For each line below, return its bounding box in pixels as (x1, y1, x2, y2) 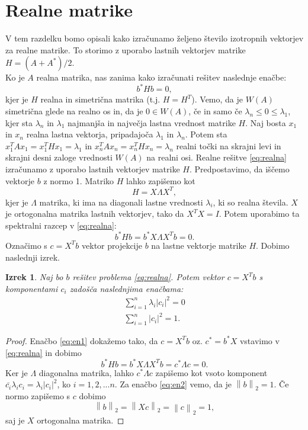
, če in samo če (188, 105, 242, 117)
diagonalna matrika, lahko (38, 366, 134, 378)
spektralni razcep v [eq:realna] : (5, 219, 117, 231)
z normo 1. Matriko (43, 174, 114, 187)
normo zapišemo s (5, 389, 70, 402)
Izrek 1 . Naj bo (5, 271, 63, 283)
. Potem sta (185, 128, 227, 140)
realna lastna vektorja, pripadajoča (26, 128, 153, 140)
